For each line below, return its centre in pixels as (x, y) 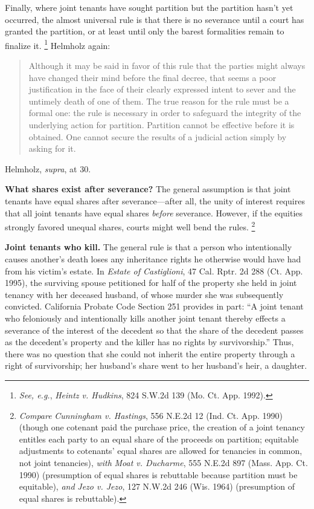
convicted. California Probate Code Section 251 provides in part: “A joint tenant (154, 306)
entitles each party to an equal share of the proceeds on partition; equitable (159, 439)
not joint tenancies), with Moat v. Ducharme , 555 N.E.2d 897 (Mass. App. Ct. (163, 462)
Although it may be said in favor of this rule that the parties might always (167, 66)
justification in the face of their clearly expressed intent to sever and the (162, 89)
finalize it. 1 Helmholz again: (58, 44)
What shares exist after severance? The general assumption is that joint (148, 189)
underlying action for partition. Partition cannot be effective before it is (162, 125)
